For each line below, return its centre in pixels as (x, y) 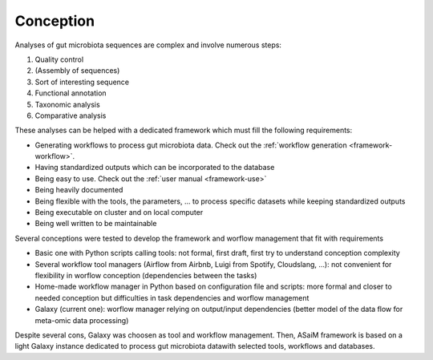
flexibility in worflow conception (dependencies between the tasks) (146, 275)
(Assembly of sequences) (77, 71)
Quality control (59, 59)
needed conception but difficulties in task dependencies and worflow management (172, 297)
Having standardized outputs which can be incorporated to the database (155, 168)
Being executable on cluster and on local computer (119, 212)
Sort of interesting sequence (82, 82)
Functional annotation (71, 93)
